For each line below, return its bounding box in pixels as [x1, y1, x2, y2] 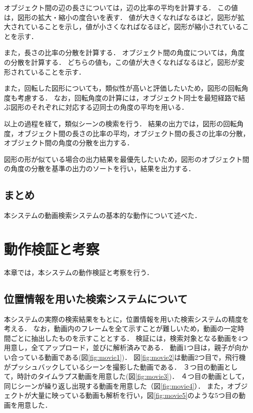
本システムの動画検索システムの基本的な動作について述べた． [4, 210, 201, 220]
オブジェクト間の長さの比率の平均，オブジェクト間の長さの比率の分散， [17, 128, 250, 138]
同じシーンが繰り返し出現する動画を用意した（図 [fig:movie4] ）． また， [4, 380, 227, 391]
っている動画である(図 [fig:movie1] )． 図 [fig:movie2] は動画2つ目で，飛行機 [17, 352, 246, 362]
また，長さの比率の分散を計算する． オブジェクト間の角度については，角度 [4, 47, 245, 58]
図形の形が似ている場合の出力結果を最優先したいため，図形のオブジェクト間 [4, 154, 250, 164]
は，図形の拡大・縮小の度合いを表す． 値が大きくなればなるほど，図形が [4, 12, 238, 22]
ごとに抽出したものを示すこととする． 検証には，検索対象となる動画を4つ [10, 333, 248, 343]
